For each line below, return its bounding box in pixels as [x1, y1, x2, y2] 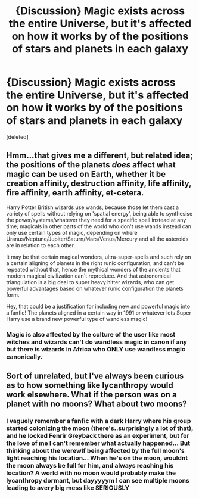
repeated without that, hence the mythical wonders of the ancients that [6, 266, 181, 273]
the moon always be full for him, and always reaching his [6, 461, 174, 469]
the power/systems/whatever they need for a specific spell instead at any [6, 216, 186, 223]
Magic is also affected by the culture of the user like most [6, 330, 176, 338]
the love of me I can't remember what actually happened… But [6, 439, 191, 447]
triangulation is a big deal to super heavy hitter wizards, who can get [6, 278, 175, 285]
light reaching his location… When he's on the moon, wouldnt [6, 454, 188, 462]
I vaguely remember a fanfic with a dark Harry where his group [6, 416, 191, 425]
